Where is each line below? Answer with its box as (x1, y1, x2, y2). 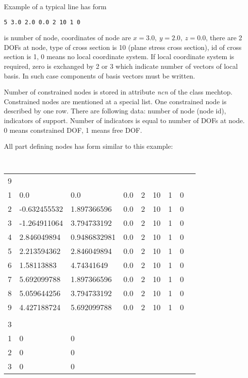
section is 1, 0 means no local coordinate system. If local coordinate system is (4, 51, 234, 62)
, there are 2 (206, 32, 242, 43)
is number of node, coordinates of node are (4, 32, 131, 43)
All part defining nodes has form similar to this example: (4, 141, 173, 151)
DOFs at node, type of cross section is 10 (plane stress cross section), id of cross (4, 42, 242, 52)
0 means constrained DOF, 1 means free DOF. (4, 125, 142, 135)
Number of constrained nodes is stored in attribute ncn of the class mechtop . (4, 87, 232, 97)
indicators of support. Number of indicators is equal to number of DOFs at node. (4, 115, 245, 125)
